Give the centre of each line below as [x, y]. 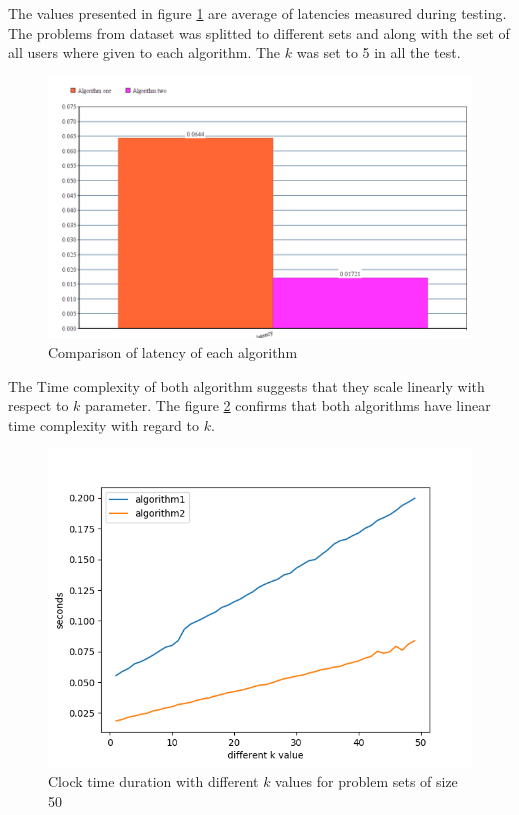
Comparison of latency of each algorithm [173, 352]
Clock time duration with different [153, 781]
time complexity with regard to [104, 424]
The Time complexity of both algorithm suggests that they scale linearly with [246, 385]
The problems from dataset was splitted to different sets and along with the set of [259, 32]
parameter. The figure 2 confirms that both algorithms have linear [288, 405]
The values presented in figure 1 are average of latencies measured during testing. [257, 13]
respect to [38, 405]
